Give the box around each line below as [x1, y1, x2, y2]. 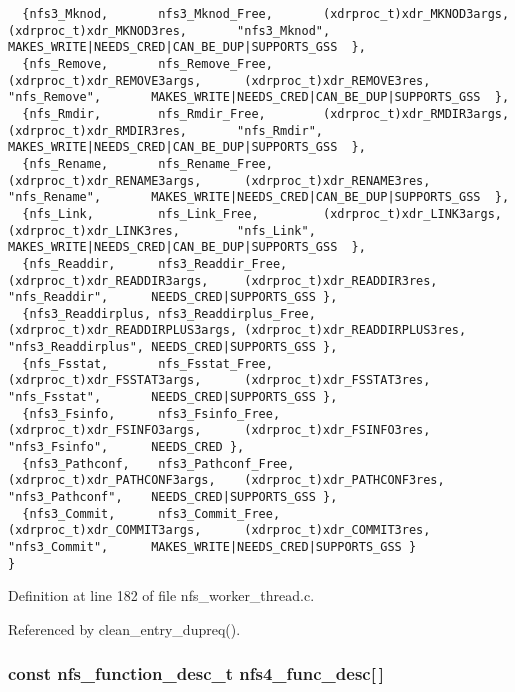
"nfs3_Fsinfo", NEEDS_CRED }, [8, 440, 245, 455]
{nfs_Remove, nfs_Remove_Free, [22, 56, 273, 71]
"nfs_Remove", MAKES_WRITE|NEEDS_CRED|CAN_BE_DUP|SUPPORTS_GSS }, [8, 90, 510, 105]
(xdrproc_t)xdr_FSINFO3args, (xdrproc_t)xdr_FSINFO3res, [8, 423, 431, 438]
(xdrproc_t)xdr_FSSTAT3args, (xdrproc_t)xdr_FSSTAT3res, [8, 373, 431, 388]
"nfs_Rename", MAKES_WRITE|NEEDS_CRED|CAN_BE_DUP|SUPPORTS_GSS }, [8, 190, 510, 205]
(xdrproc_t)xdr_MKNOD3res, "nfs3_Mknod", [8, 23, 331, 38]
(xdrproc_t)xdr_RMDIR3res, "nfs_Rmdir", [8, 123, 323, 138]
